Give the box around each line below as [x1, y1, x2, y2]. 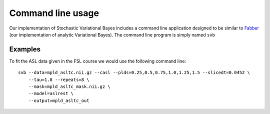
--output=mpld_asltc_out [28, 97, 89, 103]
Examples [9, 45, 41, 53]
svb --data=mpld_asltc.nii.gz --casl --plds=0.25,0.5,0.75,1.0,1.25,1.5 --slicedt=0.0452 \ [18, 70, 250, 75]
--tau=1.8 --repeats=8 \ [28, 76, 89, 82]
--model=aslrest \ [28, 90, 74, 96]
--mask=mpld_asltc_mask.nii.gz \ [28, 84, 111, 89]
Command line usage [9, 7, 99, 18]
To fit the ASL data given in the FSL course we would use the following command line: [9, 58, 186, 64]
